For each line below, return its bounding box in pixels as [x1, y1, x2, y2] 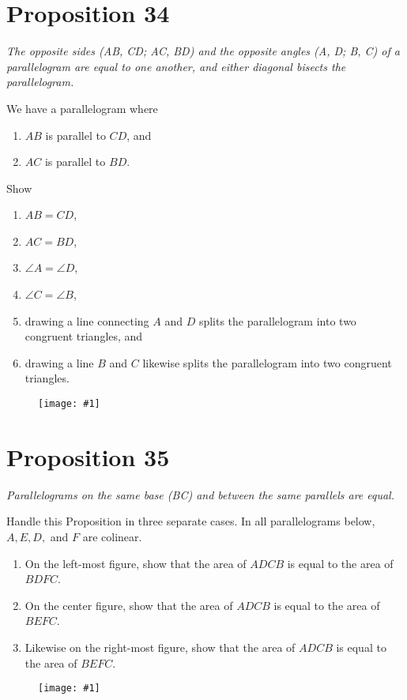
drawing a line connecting [24, 312, 149, 329]
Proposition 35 [6, 440, 170, 472]
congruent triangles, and [24, 328, 143, 344]
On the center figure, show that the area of [24, 597, 233, 613]
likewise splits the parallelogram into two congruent [142, 354, 392, 371]
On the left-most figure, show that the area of [24, 555, 247, 571]
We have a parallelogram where [6, 100, 158, 116]
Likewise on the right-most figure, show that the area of [24, 638, 296, 655]
